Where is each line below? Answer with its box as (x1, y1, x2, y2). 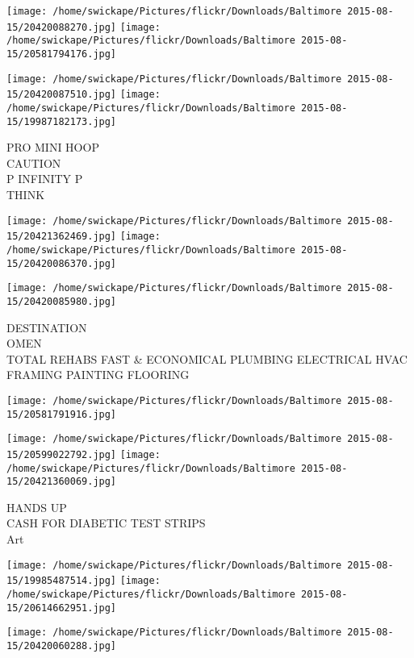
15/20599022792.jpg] (6, 448, 117, 460)
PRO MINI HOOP (6, 139, 99, 156)
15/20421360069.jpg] (6, 476, 117, 488)
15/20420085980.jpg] (6, 295, 117, 307)
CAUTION (6, 154, 61, 171)
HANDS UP (6, 498, 67, 515)
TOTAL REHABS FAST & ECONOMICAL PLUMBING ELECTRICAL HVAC (6, 350, 408, 367)
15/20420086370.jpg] (6, 257, 117, 269)
